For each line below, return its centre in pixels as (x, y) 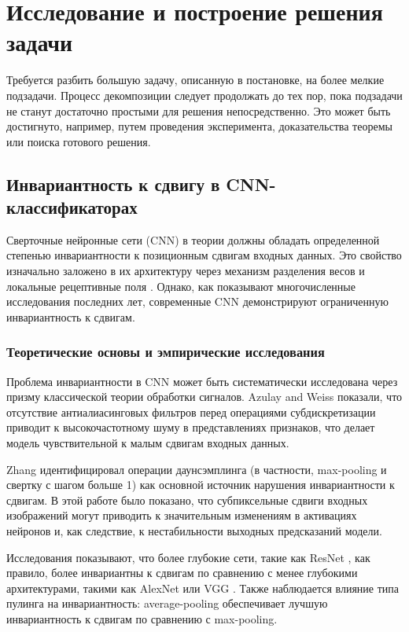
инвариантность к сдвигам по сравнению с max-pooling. (142, 618)
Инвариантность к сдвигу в (113, 184)
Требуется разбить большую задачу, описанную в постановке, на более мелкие (195, 80)
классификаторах (72, 207)
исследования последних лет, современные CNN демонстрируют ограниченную (197, 301)
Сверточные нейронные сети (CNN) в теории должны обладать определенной (193, 239)
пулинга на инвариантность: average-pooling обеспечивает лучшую (167, 603)
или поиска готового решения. (79, 141)
